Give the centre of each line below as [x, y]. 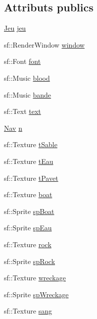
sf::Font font [23, 61]
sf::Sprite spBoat [29, 211]
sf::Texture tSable [31, 144]
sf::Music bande [28, 94]
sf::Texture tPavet [31, 178]
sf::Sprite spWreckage [36, 294]
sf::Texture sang [28, 311]
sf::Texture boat [28, 194]
